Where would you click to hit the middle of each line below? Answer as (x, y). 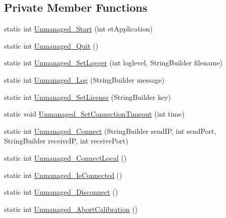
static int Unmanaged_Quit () (51, 45)
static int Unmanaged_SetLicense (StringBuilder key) (88, 97)
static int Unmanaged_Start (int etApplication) (78, 29)
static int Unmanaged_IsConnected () (63, 175)
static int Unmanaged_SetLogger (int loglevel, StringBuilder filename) (113, 63)
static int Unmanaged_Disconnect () (61, 192)
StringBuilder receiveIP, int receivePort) (66, 141)
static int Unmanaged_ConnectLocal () (65, 157)
